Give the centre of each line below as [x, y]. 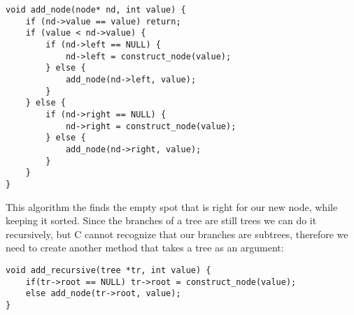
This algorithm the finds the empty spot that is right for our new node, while [172, 206]
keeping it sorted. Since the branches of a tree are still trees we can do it [161, 220]
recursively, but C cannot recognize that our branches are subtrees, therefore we [177, 234]
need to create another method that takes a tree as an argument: [145, 248]
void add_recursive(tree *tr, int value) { [108, 270]
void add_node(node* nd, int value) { [96, 10]
